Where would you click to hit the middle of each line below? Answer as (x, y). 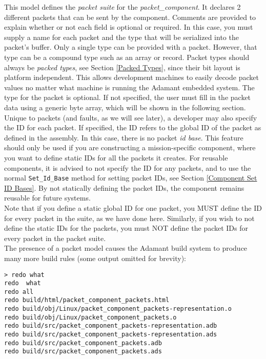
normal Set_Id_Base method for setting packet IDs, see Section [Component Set (131, 178)
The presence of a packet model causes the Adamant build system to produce (126, 248)
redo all (19, 292)
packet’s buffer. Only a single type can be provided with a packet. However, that (131, 47)
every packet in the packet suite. (55, 238)
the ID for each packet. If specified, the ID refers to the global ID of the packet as (133, 127)
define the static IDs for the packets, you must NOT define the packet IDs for (126, 228)
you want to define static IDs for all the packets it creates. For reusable (116, 157)
